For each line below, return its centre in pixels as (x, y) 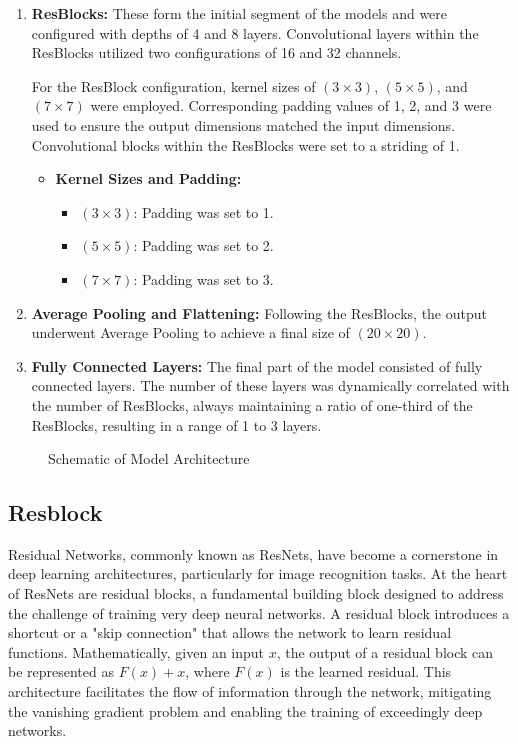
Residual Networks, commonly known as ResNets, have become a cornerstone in (253, 553)
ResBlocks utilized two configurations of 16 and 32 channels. (216, 52)
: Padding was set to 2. (203, 245)
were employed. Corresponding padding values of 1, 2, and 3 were (291, 105)
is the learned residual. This (366, 671)
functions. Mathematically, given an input (136, 651)
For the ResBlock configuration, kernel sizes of (173, 85)
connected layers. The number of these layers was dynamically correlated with (270, 385)
